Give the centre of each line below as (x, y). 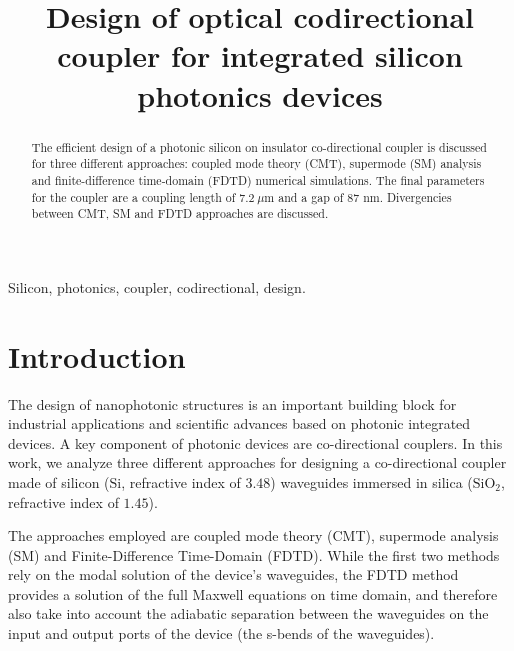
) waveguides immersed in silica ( (371, 481)
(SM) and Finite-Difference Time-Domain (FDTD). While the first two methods (254, 554)
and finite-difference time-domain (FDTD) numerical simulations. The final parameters (258, 179)
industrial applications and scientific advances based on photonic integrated (239, 423)
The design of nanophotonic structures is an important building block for (232, 403)
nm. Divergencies (407, 196)
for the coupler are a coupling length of (133, 196)
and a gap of (311, 196)
